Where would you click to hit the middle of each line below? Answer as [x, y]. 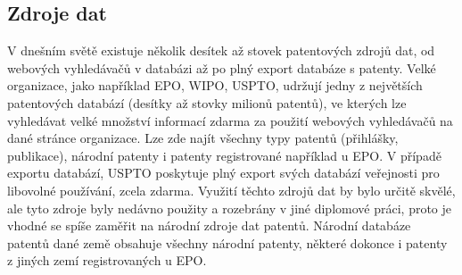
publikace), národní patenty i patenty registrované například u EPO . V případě [224, 155]
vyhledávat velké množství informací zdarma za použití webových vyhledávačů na [230, 120]
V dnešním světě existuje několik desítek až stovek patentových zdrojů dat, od [221, 50]
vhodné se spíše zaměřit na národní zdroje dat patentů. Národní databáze [209, 225]
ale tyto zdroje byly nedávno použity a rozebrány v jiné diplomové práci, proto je [230, 208]
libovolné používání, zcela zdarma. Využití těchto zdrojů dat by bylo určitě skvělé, [231, 190]
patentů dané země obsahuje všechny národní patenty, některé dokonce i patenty [227, 242]
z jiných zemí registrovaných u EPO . [107, 260]
